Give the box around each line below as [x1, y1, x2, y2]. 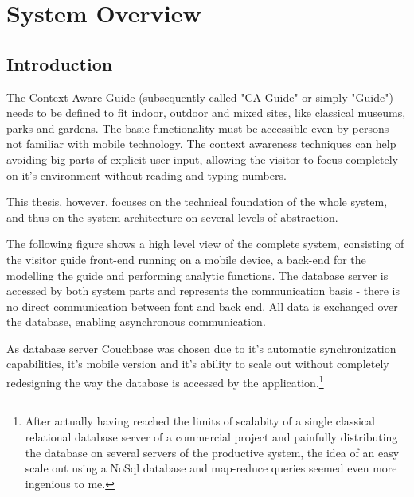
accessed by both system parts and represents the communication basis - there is [6, 282, 400, 299]
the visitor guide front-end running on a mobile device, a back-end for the [6, 250, 366, 267]
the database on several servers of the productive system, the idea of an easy [25, 444, 400, 460]
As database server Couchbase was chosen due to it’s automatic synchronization [6, 340, 396, 356]
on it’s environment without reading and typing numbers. [6, 166, 287, 183]
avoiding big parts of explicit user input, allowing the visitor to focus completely [6, 150, 399, 167]
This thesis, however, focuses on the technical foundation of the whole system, [6, 193, 388, 210]
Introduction [6, 51, 113, 76]
